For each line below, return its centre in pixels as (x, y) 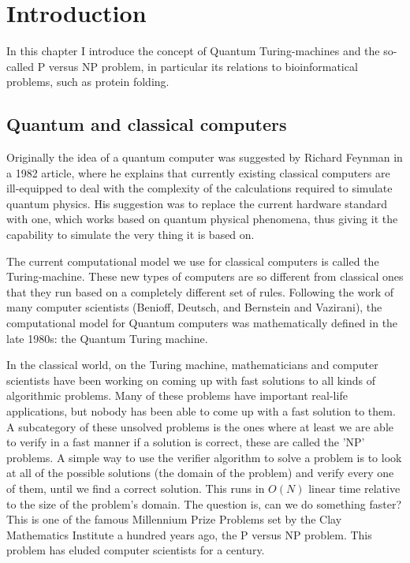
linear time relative (354, 488)
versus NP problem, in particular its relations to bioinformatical (203, 66)
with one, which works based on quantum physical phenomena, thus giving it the (202, 219)
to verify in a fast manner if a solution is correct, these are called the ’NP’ (186, 442)
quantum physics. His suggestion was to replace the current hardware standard (197, 203)
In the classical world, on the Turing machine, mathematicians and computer (192, 365)
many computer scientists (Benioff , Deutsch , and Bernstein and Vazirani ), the (194, 307)
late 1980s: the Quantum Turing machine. (107, 338)
